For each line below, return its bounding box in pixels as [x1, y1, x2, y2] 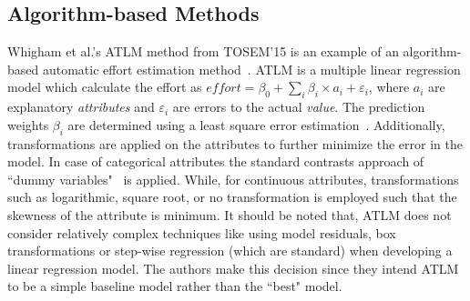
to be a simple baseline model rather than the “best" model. [7, 276, 342, 296]
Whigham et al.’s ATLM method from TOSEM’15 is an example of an [7, 42, 399, 61]
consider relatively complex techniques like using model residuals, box [7, 223, 396, 242]
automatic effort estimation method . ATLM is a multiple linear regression [42, 59, 461, 78]
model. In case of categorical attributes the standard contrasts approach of [7, 152, 424, 171]
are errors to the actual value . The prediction [172, 97, 425, 116]
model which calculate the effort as [7, 77, 202, 96]
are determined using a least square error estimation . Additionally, [67, 115, 445, 134]
